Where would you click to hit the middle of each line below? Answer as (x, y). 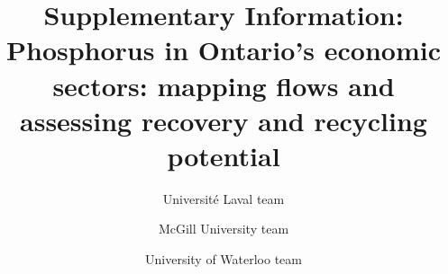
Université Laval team (224, 198)
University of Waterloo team (224, 259)
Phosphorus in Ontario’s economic (224, 50)
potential (224, 155)
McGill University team (224, 229)
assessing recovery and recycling (224, 120)
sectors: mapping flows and (224, 85)
